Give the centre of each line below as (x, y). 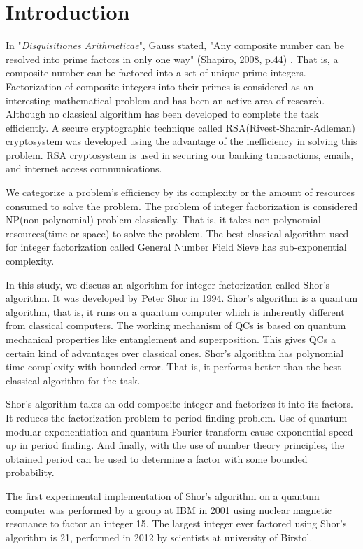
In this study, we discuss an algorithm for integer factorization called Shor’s (168, 284)
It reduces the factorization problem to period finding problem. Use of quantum (177, 417)
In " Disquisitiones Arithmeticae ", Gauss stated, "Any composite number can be (175, 45)
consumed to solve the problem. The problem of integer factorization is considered (182, 206)
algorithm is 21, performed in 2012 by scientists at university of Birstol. (159, 537)
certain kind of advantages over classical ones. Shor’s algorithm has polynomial (175, 353)
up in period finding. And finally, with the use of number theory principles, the (175, 445)
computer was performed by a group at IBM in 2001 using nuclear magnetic (169, 509)
